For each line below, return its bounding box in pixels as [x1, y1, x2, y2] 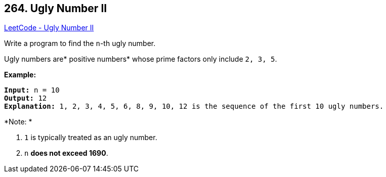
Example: [4, 70, 36, 79]
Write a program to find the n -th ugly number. [4, 39, 156, 48]
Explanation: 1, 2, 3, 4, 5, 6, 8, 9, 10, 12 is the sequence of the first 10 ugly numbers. [4, 102, 384, 111]
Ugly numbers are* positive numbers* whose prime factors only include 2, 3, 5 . [4, 55, 277, 64]
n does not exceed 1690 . [24, 149, 108, 158]
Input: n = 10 [4, 86, 60, 95]
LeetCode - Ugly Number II [4, 23, 94, 32]
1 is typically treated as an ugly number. [24, 133, 157, 142]
